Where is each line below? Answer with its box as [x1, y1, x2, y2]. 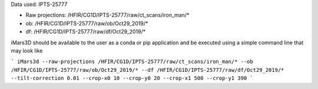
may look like [11, 47, 43, 54]
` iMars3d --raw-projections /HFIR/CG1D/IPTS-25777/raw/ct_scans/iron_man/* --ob [11, 58, 253, 65]
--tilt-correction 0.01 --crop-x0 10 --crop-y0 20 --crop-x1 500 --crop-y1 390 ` [11, 75, 253, 82]
